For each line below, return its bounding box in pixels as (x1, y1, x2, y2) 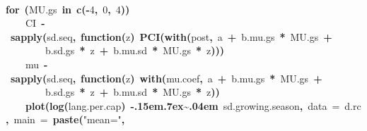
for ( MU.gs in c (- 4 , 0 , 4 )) (6, 1, 130, 16)
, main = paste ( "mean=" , (6, 112, 125, 127)
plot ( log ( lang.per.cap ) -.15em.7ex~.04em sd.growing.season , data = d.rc (25, 98, 361, 113)
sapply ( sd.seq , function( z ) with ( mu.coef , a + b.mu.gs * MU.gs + (11, 70, 322, 85)
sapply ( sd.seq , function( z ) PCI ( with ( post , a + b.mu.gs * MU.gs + (11, 29, 332, 44)
